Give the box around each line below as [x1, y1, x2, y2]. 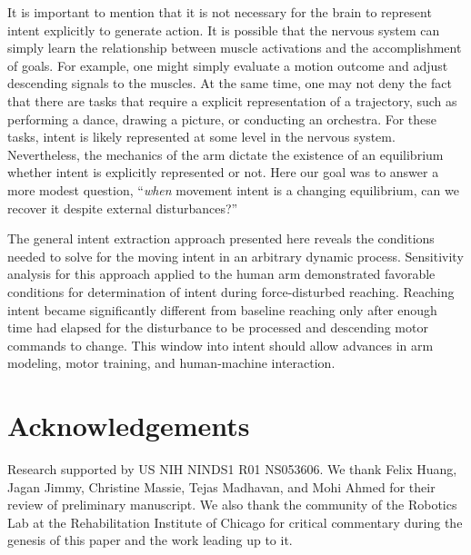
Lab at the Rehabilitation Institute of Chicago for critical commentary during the [7, 512, 463, 531]
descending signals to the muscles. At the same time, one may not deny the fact [7, 74, 452, 93]
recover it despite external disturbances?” [7, 198, 238, 217]
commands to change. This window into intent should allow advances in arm [7, 335, 434, 354]
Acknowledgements [7, 407, 250, 444]
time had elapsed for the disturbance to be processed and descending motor [7, 318, 428, 337]
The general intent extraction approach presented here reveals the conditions [7, 229, 435, 248]
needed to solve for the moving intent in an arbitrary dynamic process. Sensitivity [7, 246, 464, 265]
